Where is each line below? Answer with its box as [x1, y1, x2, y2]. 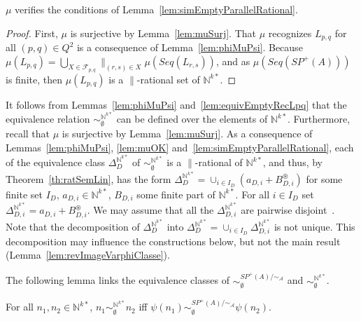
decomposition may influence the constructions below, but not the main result [6, 233, 341, 248]
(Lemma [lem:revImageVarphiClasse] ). [6, 247, 170, 262]
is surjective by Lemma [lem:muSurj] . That [70, 25, 256, 40]
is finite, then [6, 71, 62, 86]
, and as [215, 53, 250, 68]
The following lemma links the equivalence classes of [6, 273, 229, 287]
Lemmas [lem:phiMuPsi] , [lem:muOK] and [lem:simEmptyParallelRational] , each [6, 139, 354, 154]
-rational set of [136, 71, 200, 86]
